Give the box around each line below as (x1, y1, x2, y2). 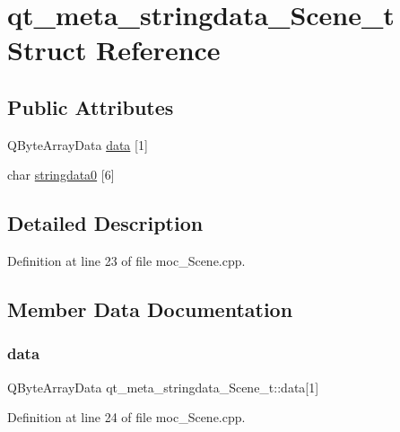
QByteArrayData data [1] (7, 135, 148, 154)
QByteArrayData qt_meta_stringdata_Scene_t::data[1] (7, 377, 319, 396)
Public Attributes (7, 93, 174, 120)
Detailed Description (7, 209, 204, 237)
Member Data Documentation (7, 295, 293, 323)
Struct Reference (7, 31, 221, 68)
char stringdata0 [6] (7, 165, 115, 184)
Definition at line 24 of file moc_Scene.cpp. (7, 408, 246, 427)
